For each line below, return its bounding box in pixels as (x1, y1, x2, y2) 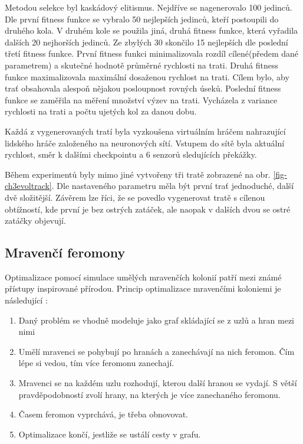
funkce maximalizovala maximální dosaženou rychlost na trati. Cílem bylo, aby (5, 70, 289, 83)
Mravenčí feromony (5, 243, 126, 262)
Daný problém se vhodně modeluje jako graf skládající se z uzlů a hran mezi (18, 314, 295, 326)
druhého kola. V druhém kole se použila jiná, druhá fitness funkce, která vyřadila (5, 24, 298, 37)
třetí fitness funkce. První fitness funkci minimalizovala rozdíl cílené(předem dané (5, 47, 299, 60)
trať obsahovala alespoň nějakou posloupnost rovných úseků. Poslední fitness (5, 82, 281, 94)
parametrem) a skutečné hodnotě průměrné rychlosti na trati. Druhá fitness (5, 58, 278, 71)
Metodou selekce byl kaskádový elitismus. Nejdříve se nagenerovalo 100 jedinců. (5, 1, 292, 13)
